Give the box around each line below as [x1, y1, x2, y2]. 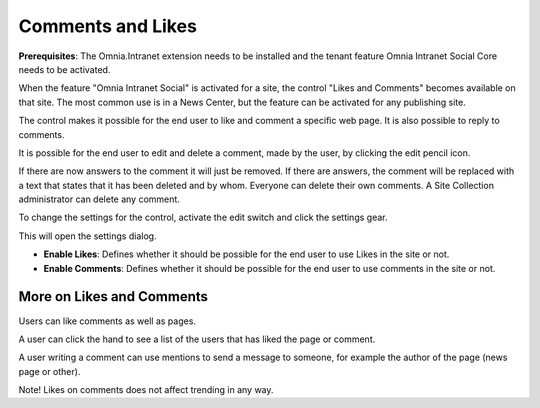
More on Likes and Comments [18, 288, 209, 305]
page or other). [18, 365, 81, 377]
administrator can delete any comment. [18, 193, 180, 205]
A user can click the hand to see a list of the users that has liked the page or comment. [18, 333, 376, 345]
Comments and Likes [18, 15, 197, 37]
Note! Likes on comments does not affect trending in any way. [18, 384, 274, 396]
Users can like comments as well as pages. [18, 315, 197, 327]
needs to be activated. [18, 63, 111, 75]
